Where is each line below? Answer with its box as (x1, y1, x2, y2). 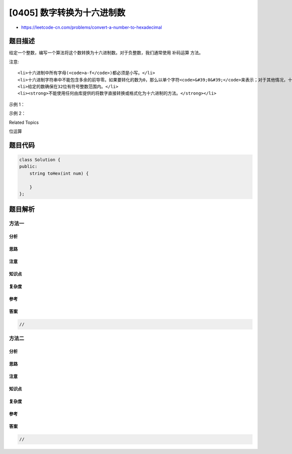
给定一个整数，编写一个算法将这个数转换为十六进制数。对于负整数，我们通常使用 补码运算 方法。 (9, 50, 203, 56)
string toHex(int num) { (29, 171, 89, 176)
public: (19, 164, 37, 169)
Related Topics (9, 119, 39, 125)
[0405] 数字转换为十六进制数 (9, 7, 126, 18)
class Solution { (19, 157, 61, 162)
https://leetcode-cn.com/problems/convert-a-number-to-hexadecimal (21, 24, 163, 30)
